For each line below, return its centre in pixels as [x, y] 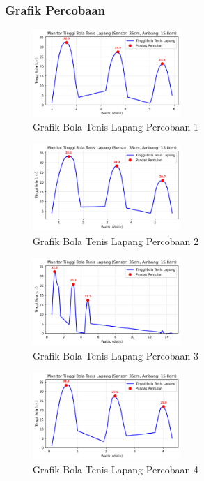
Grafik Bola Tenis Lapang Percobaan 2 [116, 240]
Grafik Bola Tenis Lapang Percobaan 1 [116, 127]
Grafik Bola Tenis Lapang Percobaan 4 [116, 469]
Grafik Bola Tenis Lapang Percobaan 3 [116, 355]
